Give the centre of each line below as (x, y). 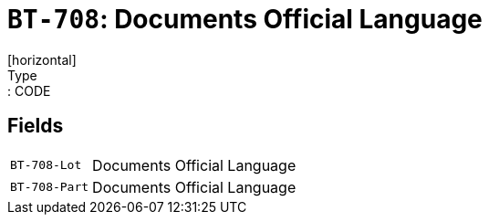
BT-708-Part (50, 187)
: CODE (29, 90)
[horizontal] (42, 59)
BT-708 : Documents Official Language (245, 19)
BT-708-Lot (46, 165)
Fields (36, 126)
